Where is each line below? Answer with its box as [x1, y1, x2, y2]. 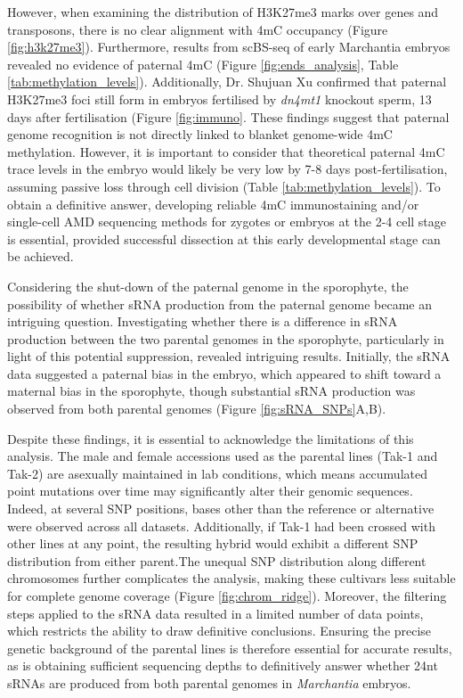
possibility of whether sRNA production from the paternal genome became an [7, 294, 432, 313]
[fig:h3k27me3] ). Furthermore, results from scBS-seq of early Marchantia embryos [7, 37, 451, 56]
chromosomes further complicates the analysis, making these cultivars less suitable [7, 569, 456, 587]
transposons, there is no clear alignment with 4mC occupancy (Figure [7, 20, 388, 38]
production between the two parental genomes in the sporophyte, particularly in [7, 329, 444, 348]
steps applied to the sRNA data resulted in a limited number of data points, [7, 604, 424, 622]
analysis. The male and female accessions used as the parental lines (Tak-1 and [7, 447, 438, 465]
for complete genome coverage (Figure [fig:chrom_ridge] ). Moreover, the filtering [7, 587, 447, 604]
